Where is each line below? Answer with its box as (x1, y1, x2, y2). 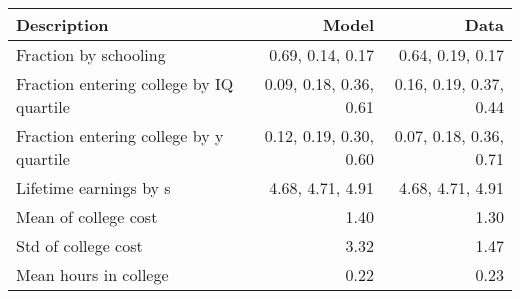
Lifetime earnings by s (16, 176, 171, 199)
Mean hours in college (16, 263, 169, 286)
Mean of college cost (16, 205, 158, 228)
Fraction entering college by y (16, 124, 224, 147)
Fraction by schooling (16, 43, 166, 66)
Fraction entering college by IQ (16, 72, 234, 95)
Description (16, 13, 109, 36)
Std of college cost (16, 234, 143, 257)
